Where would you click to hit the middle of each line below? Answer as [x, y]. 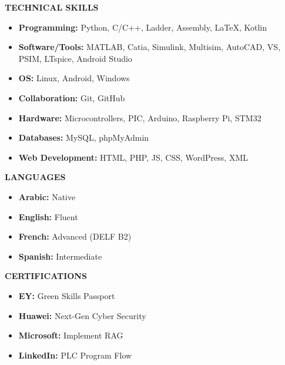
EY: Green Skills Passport [67, 295]
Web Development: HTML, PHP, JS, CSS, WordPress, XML [133, 157]
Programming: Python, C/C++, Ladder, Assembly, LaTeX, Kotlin [143, 27]
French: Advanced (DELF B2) [75, 236]
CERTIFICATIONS [46, 276]
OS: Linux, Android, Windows [74, 78]
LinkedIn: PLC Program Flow [75, 355]
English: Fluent [48, 216]
